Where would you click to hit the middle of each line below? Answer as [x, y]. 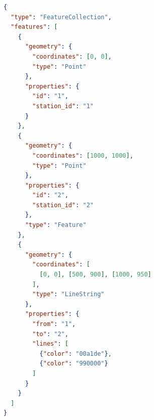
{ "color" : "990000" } [74, 364]
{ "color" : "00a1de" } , [75, 354]
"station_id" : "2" [63, 205]
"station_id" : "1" [63, 106]
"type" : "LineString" [68, 294]
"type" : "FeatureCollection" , [61, 17]
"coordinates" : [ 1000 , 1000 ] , [83, 155]
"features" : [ [34, 27]
